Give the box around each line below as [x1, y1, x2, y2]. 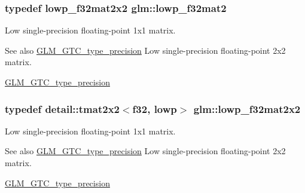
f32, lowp [132, 101, 177, 116]
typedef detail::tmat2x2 [5, 101, 120, 116]
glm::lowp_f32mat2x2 [193, 101, 301, 116]
